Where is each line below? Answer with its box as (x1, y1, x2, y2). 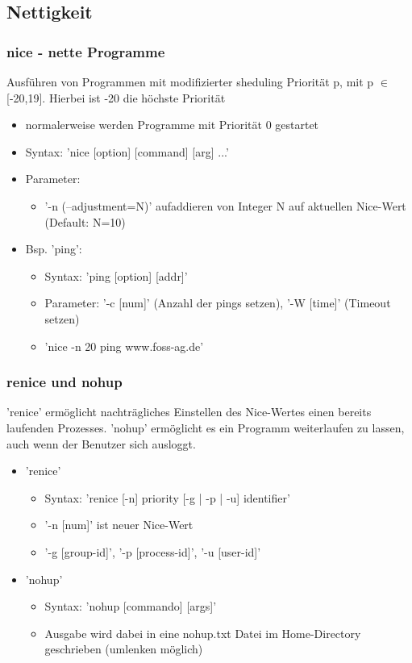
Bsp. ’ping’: (25, 240, 82, 257)
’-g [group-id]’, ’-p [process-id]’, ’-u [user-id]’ (44, 543, 261, 560)
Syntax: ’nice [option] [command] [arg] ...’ (25, 143, 229, 160)
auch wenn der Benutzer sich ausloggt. (6, 435, 196, 452)
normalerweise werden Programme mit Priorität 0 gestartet (25, 116, 319, 133)
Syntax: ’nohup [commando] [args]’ (44, 598, 217, 615)
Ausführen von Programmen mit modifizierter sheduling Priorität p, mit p (6, 73, 374, 90)
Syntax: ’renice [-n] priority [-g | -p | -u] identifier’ (44, 489, 290, 506)
